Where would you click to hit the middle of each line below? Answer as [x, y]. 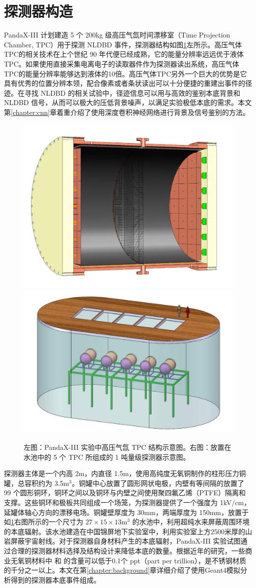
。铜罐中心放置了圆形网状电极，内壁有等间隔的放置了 [158, 483]
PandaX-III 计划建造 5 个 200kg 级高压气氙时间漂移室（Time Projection [117, 35]
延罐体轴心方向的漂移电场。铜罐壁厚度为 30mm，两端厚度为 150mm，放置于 [126, 512]
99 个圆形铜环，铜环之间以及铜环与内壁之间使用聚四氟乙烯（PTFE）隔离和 [125, 493]
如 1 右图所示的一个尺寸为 [44, 522]
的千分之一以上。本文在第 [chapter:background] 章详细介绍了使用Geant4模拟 [122, 570]
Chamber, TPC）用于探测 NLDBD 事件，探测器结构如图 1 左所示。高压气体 [123, 44]
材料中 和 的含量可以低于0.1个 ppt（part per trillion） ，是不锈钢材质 [139, 560]
